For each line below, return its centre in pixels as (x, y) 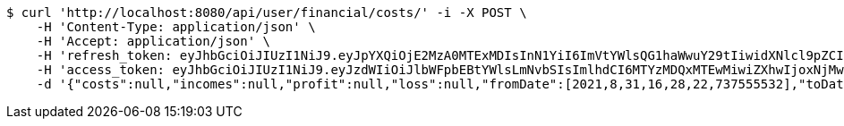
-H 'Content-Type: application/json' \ (176, 27)
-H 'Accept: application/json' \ (153, 41)
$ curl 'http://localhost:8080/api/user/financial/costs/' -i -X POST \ (267, 13)
